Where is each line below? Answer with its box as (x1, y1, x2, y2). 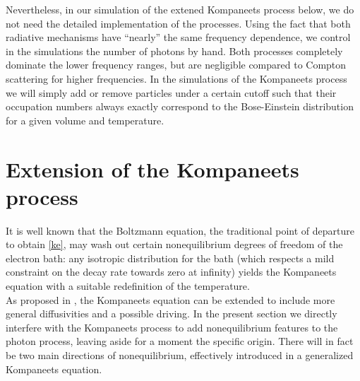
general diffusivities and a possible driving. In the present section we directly (6, 306, 337, 321)
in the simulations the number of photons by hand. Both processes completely (6, 43, 343, 58)
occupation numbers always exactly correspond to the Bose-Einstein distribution (6, 99, 354, 114)
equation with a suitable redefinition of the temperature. (6, 279, 250, 293)
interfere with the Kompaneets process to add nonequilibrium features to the (6, 320, 338, 334)
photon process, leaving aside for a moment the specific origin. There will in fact (6, 334, 354, 348)
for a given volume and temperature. (6, 112, 164, 127)
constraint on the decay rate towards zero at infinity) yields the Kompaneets (6, 264, 337, 279)
